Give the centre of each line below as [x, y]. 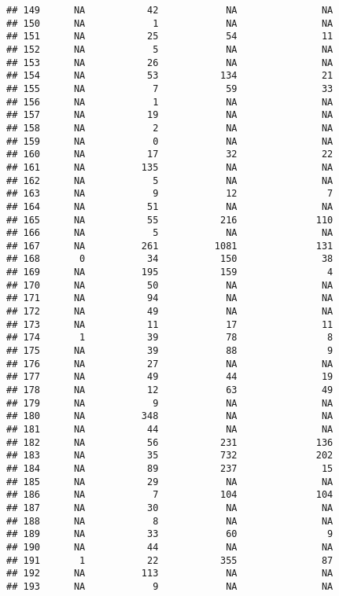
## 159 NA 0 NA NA [170, 141]
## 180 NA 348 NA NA [170, 416]
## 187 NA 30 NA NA [170, 508]
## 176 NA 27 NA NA [170, 364]
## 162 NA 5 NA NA [170, 180]
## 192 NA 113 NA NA [170, 574]
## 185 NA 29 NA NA [170, 482]
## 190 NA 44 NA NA [170, 547]
